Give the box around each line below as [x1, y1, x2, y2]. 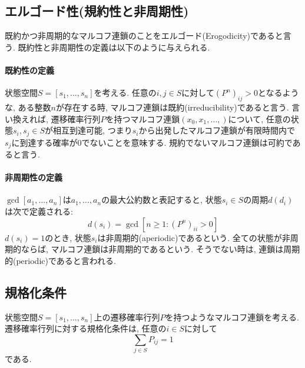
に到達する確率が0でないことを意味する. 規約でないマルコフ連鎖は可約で [11, 136, 293, 148]
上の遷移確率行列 [94, 310, 160, 323]
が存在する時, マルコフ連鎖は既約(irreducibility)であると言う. [55, 101, 289, 113]
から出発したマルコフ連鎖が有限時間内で [138, 124, 296, 136]
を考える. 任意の [94, 86, 157, 99]
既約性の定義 [5, 63, 54, 76]
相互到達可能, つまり [53, 124, 132, 136]
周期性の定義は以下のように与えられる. [59, 41, 210, 53]
